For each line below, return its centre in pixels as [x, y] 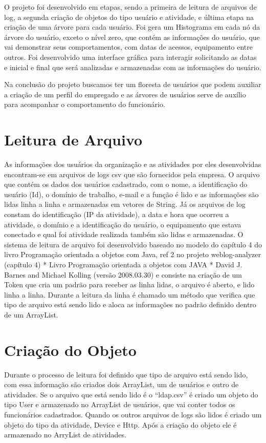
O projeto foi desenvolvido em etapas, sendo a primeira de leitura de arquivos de [130, 7]
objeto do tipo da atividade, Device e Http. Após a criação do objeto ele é [120, 424]
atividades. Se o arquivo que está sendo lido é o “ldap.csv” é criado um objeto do [131, 394]
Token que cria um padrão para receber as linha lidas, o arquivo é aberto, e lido [129, 284]
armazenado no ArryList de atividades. [65, 435]
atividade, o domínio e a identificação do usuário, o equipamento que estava [123, 224]
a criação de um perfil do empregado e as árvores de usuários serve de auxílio [125, 94]
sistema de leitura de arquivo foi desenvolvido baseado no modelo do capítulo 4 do [133, 244]
